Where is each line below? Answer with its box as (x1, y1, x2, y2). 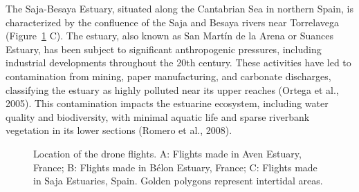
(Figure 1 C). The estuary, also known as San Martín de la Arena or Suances (6, 28, 333, 43)
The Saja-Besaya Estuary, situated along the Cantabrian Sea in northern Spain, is (6, 1, 353, 15)
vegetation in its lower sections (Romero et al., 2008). (6, 123, 232, 137)
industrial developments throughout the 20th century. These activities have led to (6, 55, 351, 70)
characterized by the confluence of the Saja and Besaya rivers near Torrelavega (6, 15, 340, 29)
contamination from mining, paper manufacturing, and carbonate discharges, (6, 68, 331, 83)
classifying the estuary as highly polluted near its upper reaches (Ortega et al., (6, 82, 339, 97)
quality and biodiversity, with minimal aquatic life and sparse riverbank (6, 109, 310, 124)
